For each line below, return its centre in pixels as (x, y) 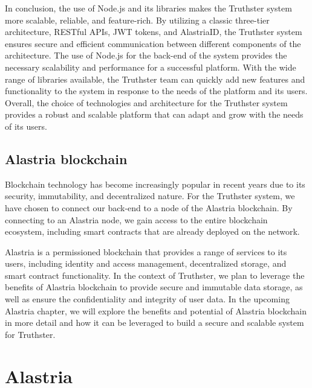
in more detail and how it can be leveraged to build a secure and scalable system (154, 323)
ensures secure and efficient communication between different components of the (153, 43)
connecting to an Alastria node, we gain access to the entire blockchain (136, 219)
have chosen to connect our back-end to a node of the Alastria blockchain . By (149, 207)
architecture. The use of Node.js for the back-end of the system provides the (146, 55)
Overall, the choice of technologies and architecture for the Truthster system (146, 102)
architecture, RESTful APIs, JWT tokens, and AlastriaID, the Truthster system (154, 32)
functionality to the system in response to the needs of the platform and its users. (156, 91)
